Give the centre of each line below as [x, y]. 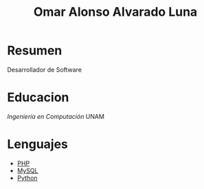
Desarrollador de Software [45, 69]
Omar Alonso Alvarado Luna [115, 12]
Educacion [38, 98]
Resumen [35, 51]
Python [27, 178]
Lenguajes [38, 144]
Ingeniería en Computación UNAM [56, 116]
